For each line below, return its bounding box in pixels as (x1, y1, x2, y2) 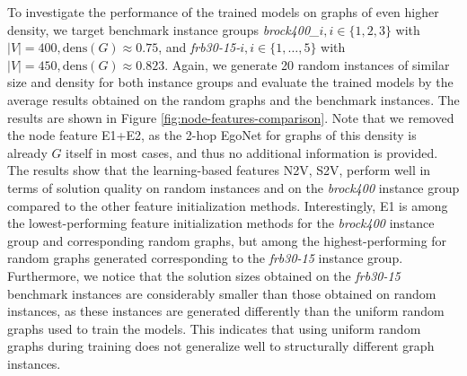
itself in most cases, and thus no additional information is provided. (66, 143, 438, 162)
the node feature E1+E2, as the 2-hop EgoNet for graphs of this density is (7, 126, 417, 144)
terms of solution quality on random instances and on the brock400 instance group (7, 178, 460, 197)
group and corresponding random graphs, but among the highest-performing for (7, 231, 447, 249)
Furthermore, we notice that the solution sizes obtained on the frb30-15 (7, 266, 401, 284)
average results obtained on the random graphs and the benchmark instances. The (7, 90, 460, 109)
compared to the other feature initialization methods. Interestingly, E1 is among (7, 196, 448, 214)
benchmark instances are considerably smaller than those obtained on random (7, 284, 436, 302)
